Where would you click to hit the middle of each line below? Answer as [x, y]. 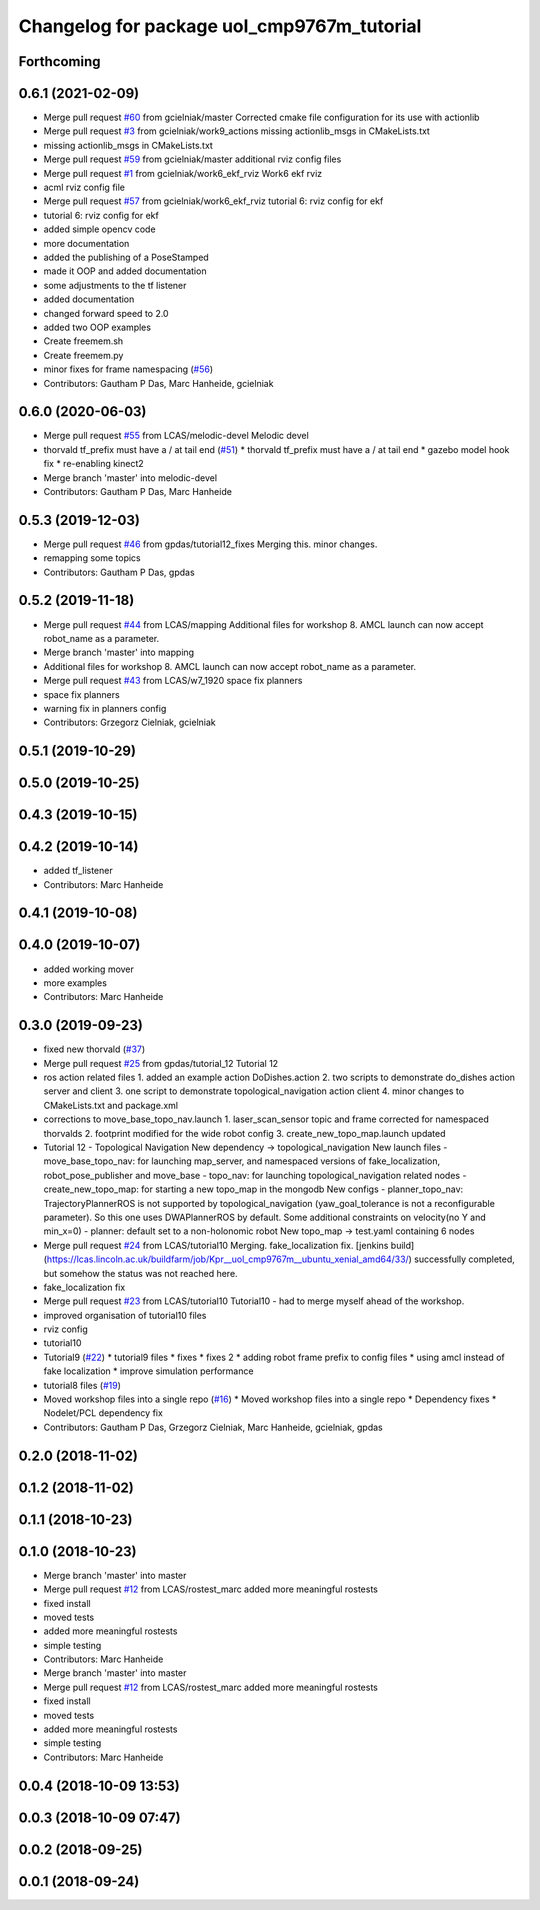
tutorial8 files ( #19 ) [82, 1385]
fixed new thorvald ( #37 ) [94, 1049]
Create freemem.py [83, 355]
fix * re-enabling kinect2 [93, 464]
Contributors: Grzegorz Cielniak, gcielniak [129, 722]
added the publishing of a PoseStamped [126, 257]
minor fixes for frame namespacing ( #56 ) [128, 369]
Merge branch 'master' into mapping [119, 652]
